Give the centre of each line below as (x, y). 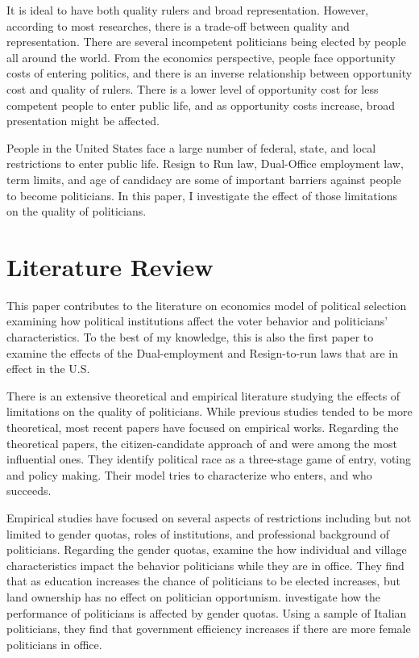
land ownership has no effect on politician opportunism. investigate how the (193, 596)
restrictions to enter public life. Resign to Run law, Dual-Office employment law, (205, 163)
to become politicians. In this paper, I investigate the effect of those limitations (202, 195)
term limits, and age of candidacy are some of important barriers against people (204, 179)
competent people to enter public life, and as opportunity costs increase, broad (201, 105)
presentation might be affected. (83, 121)
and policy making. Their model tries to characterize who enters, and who (189, 474)
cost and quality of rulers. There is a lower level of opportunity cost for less (193, 88)
